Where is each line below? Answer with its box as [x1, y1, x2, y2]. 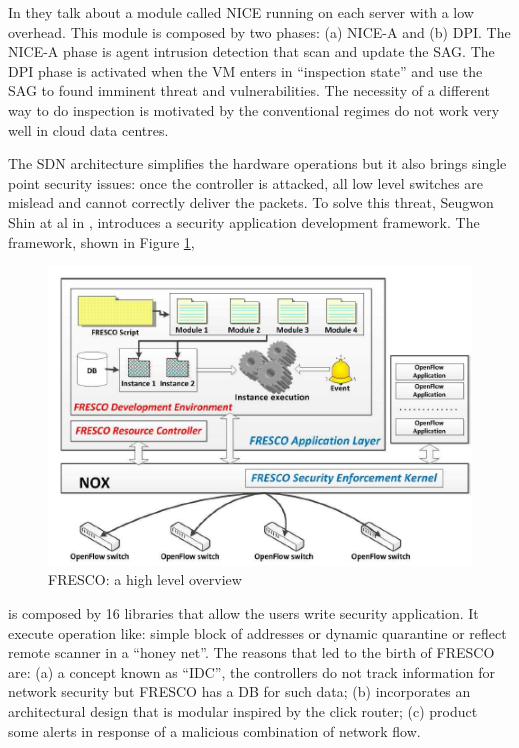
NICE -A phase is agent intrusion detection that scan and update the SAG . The [8, 41, 495, 62]
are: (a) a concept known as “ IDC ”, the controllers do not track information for [8, 661, 496, 682]
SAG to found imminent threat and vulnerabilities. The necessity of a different [8, 80, 490, 101]
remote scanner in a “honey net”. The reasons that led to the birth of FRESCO [8, 642, 495, 663]
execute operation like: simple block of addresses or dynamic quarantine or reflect [8, 622, 507, 643]
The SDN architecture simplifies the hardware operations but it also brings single [8, 153, 507, 174]
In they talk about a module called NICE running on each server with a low [8, 2, 474, 22]
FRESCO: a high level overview [48, 569, 242, 590]
